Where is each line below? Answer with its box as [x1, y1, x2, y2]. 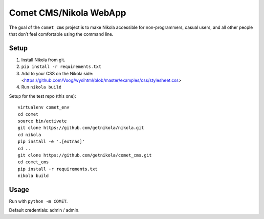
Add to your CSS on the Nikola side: [21, 70, 94, 76]
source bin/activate [18, 118, 67, 124]
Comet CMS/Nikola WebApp [9, 7, 127, 18]
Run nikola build [21, 84, 62, 90]
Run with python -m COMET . [9, 198, 68, 204]
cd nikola [18, 132, 41, 137]
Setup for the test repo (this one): [9, 93, 76, 99]
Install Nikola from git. [21, 57, 66, 63]
